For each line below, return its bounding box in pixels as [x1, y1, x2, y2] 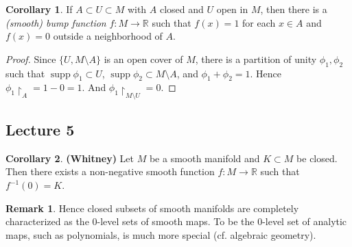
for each [242, 15, 276, 29]
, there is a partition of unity [195, 51, 317, 66]
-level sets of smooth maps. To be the [97, 214, 255, 229]
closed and [159, 2, 204, 16]
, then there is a [260, 2, 327, 16]
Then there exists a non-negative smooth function [5, 164, 215, 179]
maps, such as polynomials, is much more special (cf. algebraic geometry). [5, 227, 316, 242]
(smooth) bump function [5, 15, 106, 29]
